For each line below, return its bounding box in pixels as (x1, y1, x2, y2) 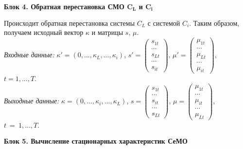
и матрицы (91, 27, 123, 37)
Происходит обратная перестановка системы (4, 17, 135, 28)
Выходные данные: (4, 96, 59, 106)
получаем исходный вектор (4, 27, 84, 37)
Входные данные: (4, 50, 54, 60)
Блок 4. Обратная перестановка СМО (4, 1, 124, 11)
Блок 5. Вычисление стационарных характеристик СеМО (4, 136, 188, 146)
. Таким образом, (189, 17, 240, 28)
